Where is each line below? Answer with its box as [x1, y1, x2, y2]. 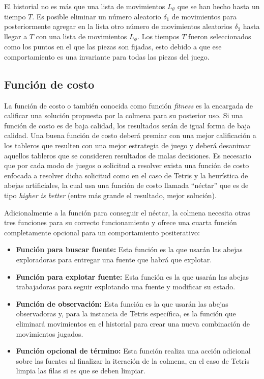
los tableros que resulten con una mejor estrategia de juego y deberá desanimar [4, 140, 251, 150]
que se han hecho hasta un [177, 1, 260, 11]
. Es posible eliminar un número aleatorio [32, 11, 161, 21]
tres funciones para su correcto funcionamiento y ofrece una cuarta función [4, 217, 237, 228]
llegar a [4, 31, 27, 41]
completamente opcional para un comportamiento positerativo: [4, 227, 200, 237]
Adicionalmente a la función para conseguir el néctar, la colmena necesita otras [4, 207, 251, 218]
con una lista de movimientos [36, 31, 127, 41]
